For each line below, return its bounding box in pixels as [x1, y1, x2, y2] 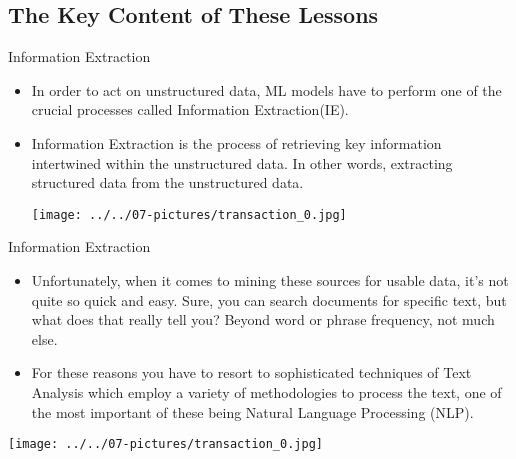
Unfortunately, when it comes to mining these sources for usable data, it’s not [31, 270, 509, 291]
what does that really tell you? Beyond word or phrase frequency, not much [31, 309, 495, 330]
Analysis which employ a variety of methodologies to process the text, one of [31, 381, 502, 402]
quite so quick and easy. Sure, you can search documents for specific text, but [31, 289, 507, 310]
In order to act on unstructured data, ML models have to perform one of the [31, 79, 502, 100]
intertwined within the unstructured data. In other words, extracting [31, 152, 453, 173]
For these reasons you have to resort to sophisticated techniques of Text [31, 362, 472, 383]
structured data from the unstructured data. [31, 172, 304, 193]
